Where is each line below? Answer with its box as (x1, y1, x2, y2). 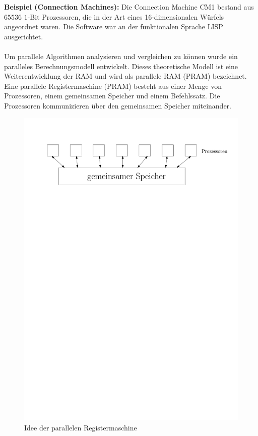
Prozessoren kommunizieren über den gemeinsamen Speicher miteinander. (4, 100, 231, 111)
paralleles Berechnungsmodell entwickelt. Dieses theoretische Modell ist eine (4, 61, 238, 71)
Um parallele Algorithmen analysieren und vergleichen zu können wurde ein (4, 50, 238, 61)
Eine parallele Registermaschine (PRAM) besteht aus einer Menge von (4, 80, 222, 91)
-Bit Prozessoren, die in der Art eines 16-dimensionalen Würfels (27, 11, 224, 22)
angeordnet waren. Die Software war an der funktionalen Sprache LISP (4, 21, 223, 32)
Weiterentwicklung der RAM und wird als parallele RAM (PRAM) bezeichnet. (4, 71, 247, 81)
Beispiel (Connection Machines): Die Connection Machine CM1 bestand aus (4, 2, 254, 12)
